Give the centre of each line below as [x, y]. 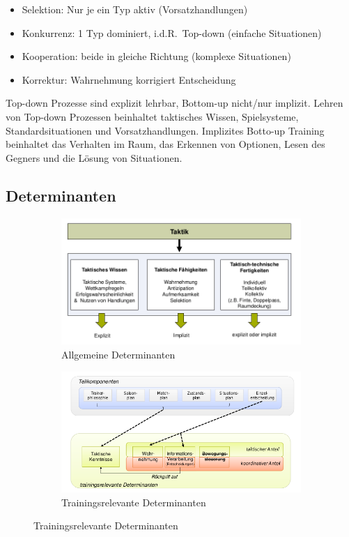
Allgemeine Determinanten [118, 354]
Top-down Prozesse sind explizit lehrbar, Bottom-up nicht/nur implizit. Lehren [174, 103]
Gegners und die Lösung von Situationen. [94, 157]
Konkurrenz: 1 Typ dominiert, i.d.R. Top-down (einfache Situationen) [172, 32]
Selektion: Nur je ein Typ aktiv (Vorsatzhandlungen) [135, 9]
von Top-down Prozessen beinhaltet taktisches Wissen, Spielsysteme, [152, 116]
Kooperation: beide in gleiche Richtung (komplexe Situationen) [156, 56]
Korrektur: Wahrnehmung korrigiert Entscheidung [129, 79]
